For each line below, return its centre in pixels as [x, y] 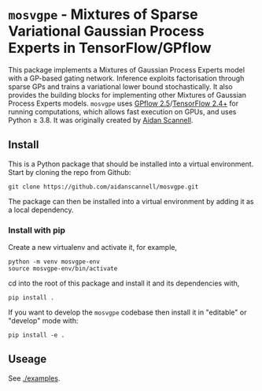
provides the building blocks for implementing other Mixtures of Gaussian [127, 95]
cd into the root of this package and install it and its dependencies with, [124, 283]
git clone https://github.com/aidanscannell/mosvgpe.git [103, 187]
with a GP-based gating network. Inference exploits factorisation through [126, 78]
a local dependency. [41, 210]
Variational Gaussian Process [106, 31]
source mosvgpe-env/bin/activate [63, 269]
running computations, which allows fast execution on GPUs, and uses [122, 111]
